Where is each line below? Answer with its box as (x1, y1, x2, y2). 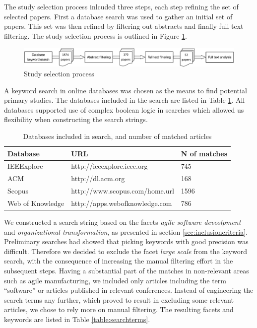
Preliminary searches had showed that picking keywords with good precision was (4, 236, 249, 247)
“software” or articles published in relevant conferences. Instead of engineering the (4, 285, 254, 295)
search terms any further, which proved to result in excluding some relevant (4, 294, 234, 305)
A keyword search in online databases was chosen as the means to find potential (4, 85, 247, 95)
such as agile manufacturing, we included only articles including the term (4, 275, 226, 285)
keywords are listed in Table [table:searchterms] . (4, 314, 150, 325)
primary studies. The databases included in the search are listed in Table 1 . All (4, 95, 245, 105)
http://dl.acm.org (71, 173, 125, 184)
